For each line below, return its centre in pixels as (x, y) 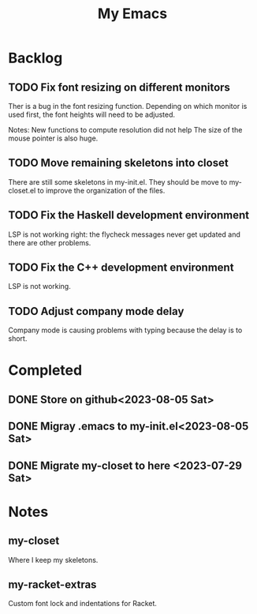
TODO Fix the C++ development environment (121, 268)
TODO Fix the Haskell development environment (129, 215)
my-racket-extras (52, 584)
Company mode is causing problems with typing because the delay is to (125, 330)
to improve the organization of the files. (101, 190)
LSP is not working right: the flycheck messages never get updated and (124, 234)
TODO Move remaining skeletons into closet (118, 163)
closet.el (22, 190)
